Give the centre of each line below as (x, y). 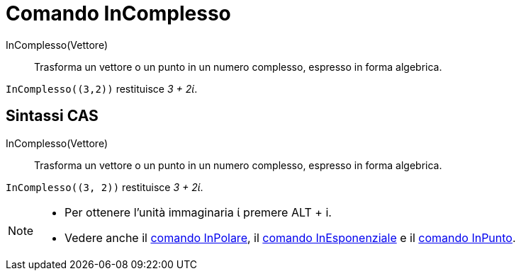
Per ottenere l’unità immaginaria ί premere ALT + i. (198, 212)
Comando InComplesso (118, 13)
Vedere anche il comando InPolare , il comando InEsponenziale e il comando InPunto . (290, 237)
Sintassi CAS (52, 116)
